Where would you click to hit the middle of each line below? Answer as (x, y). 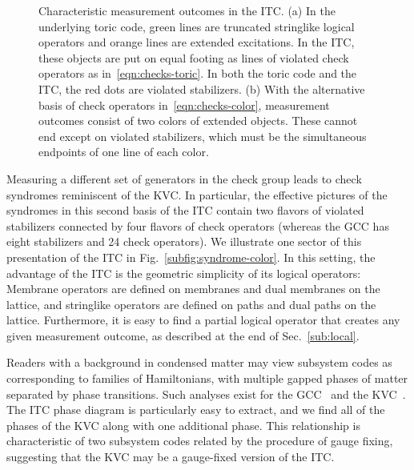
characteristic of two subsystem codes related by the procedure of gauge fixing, (200, 441)
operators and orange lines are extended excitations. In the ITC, (197, 42)
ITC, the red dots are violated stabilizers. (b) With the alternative (202, 88)
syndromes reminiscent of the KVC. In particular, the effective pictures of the (197, 194)
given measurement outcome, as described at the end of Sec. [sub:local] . (183, 335)
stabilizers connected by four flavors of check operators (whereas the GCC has (198, 225)
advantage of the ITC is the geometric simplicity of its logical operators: (184, 273)
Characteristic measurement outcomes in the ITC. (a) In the (187, 10)
